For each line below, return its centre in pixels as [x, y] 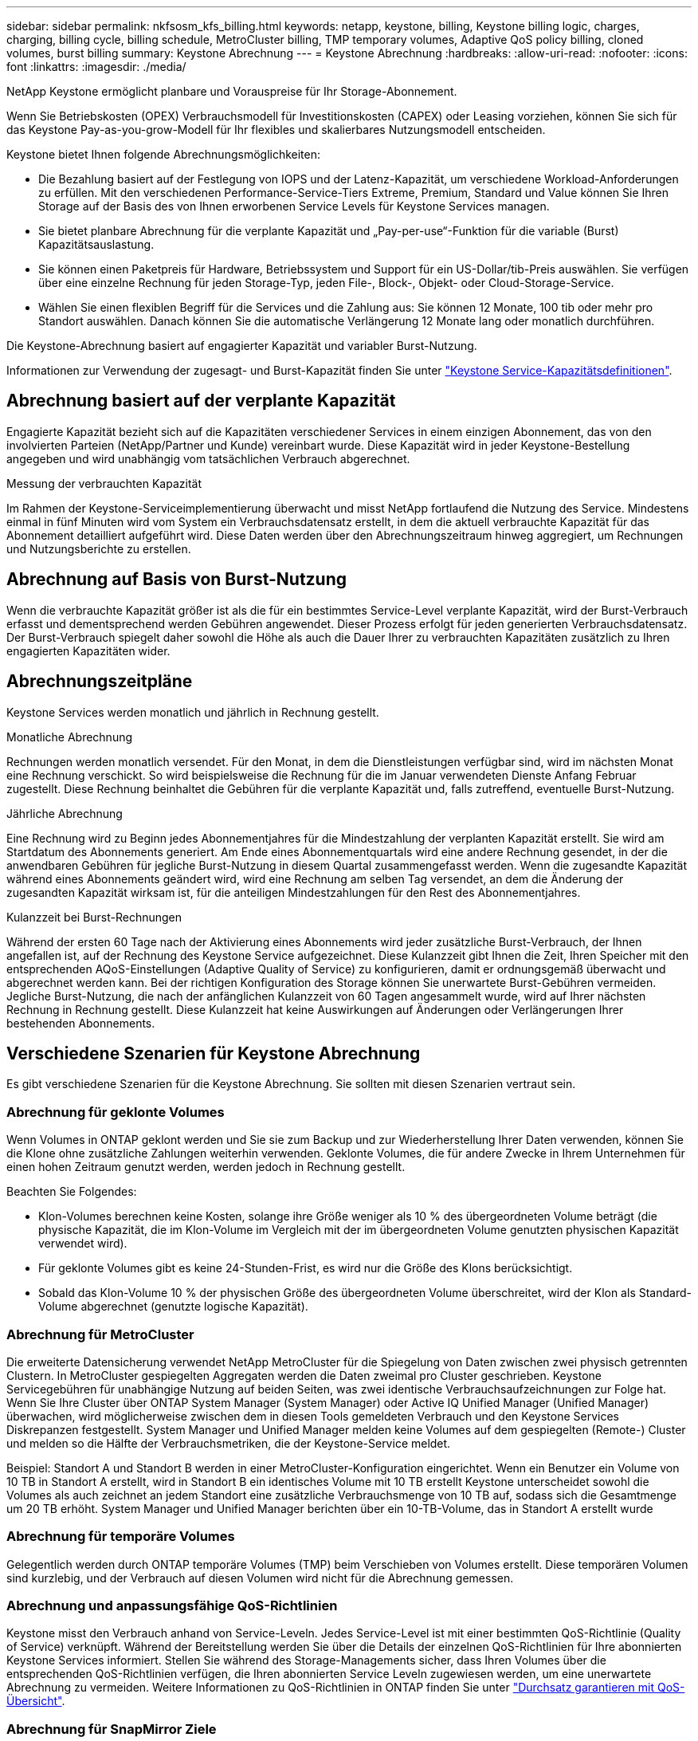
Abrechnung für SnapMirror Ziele [112, 1729]
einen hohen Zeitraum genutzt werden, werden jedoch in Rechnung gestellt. [206, 1167]
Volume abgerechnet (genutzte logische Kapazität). [173, 1307]
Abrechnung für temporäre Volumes [121, 1537]
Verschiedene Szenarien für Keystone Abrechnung [214, 1053]
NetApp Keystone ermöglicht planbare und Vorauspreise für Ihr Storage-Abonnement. [232, 91]
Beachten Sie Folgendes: [72, 1192]
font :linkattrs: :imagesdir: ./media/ [96, 67]
